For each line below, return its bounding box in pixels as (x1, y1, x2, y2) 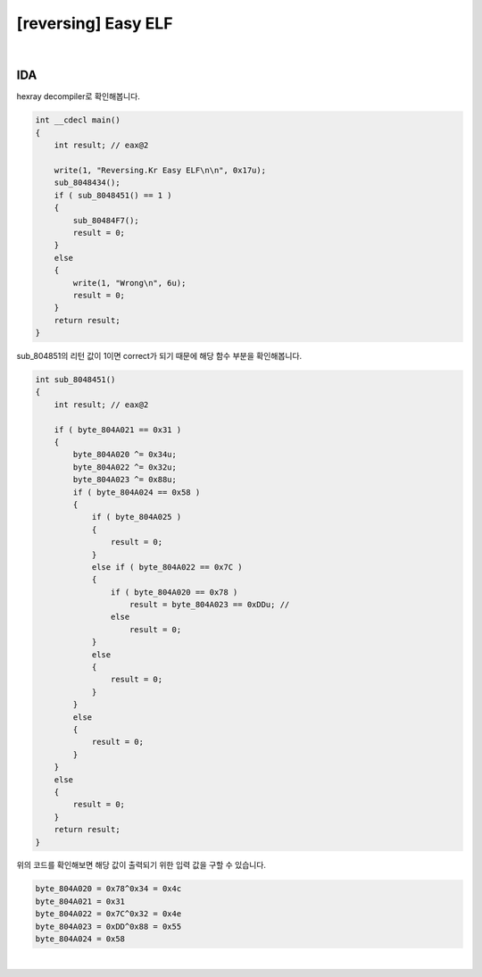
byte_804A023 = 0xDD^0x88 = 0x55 (35, 921, 182, 931)
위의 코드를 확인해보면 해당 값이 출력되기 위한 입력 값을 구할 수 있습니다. (16, 860, 267, 871)
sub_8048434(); (54, 178, 120, 188)
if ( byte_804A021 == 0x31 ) (54, 424, 182, 435)
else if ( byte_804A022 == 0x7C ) (91, 562, 243, 572)
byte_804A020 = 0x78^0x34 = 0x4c (35, 884, 182, 894)
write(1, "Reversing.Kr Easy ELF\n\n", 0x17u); (54, 165, 267, 175)
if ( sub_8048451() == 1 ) (54, 190, 173, 200)
